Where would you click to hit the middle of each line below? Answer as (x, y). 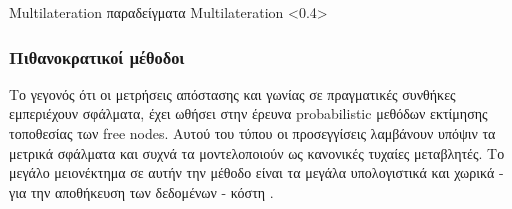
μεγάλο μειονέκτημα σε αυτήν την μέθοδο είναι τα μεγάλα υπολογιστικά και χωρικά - (256, 172)
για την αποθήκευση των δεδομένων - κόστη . (141, 191)
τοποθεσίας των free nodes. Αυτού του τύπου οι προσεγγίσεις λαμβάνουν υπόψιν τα (252, 133)
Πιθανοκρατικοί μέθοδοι (97, 56)
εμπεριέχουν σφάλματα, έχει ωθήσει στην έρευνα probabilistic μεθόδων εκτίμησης (248, 113)
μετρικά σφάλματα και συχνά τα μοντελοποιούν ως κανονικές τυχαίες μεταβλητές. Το (257, 152)
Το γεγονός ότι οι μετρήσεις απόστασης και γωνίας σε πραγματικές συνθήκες (232, 93)
